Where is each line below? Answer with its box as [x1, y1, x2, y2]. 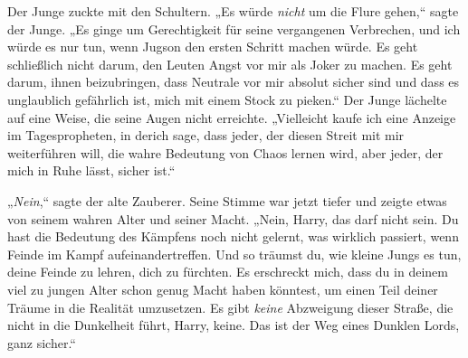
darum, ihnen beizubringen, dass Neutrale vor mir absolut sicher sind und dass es [7, 72, 460, 91]
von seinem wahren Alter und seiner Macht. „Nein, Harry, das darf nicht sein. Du [7, 209, 459, 228]
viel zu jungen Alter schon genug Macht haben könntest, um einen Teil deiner [7, 279, 438, 298]
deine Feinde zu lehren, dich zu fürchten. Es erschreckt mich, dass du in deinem [7, 262, 448, 281]
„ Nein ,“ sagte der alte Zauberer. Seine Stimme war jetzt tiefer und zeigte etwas [7, 191, 447, 210]
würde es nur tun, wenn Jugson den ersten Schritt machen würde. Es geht [7, 37, 418, 56]
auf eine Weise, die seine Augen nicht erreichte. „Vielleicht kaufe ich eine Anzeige [7, 108, 456, 127]
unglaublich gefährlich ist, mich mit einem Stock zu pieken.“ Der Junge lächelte [7, 89, 447, 108]
